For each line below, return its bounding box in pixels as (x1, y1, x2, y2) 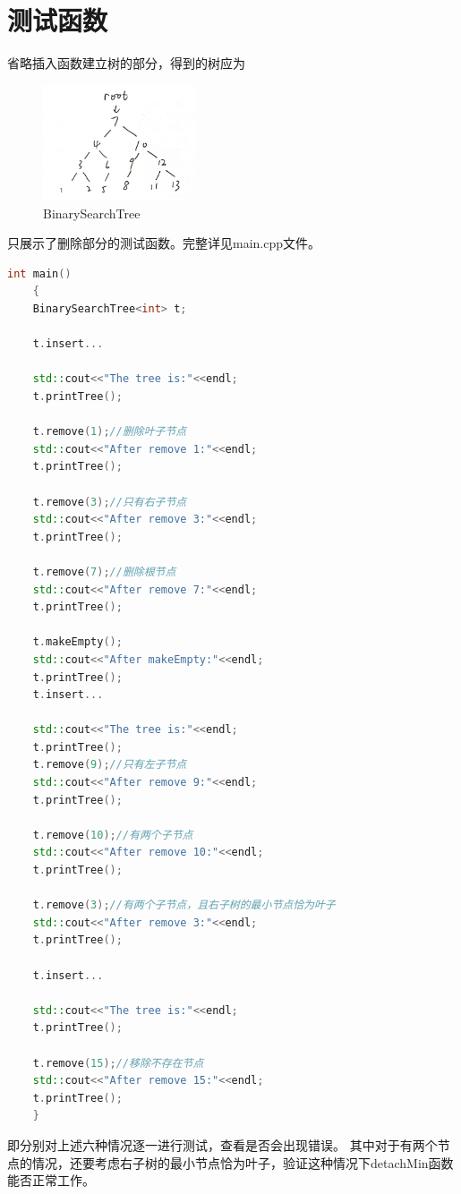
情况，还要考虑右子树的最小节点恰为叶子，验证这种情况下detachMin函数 (31, 1153, 454, 1172)
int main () (7, 267, 72, 280)
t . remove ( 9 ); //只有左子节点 (32, 758, 187, 772)
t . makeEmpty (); (32, 635, 123, 649)
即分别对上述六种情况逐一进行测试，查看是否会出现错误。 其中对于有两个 (7, 1135, 438, 1154)
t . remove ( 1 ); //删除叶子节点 (32, 425, 187, 439)
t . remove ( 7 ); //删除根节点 (32, 565, 176, 578)
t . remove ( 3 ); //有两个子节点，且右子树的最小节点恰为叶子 (32, 899, 336, 912)
